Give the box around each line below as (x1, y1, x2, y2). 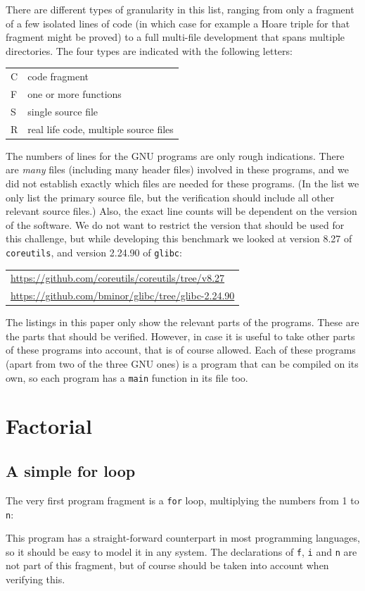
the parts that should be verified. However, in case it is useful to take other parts (6, 328, 355, 343)
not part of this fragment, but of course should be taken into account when (6, 558, 329, 573)
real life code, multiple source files (27, 121, 174, 136)
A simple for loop (6, 460, 136, 482)
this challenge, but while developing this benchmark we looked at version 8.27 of (6, 231, 352, 246)
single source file (27, 104, 98, 118)
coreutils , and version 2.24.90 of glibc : (6, 244, 182, 259)
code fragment (27, 69, 89, 84)
